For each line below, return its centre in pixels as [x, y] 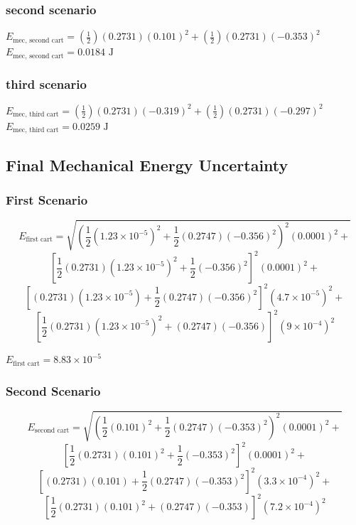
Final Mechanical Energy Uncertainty [147, 164]
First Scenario [47, 200]
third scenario [46, 83]
